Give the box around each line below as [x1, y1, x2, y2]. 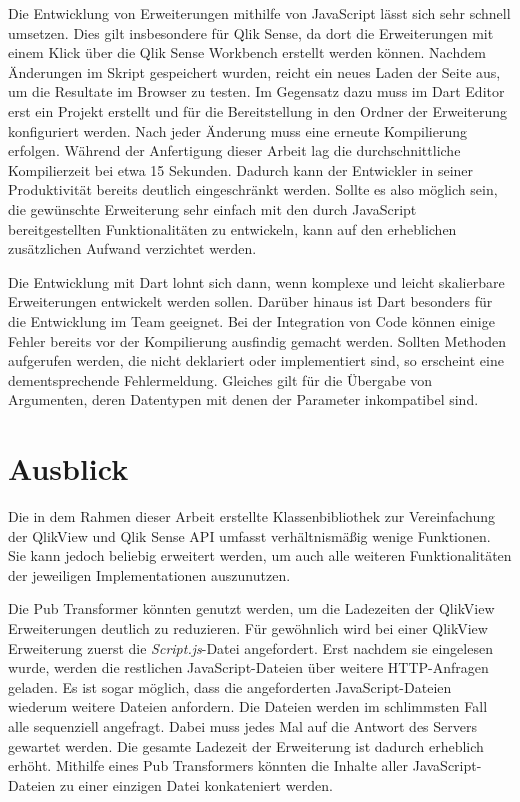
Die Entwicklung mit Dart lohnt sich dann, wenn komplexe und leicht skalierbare [8, 271, 505, 292]
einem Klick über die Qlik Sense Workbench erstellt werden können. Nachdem [8, 42, 486, 63]
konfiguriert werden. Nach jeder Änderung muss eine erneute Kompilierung [8, 120, 467, 141]
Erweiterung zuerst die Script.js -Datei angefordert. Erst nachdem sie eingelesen [8, 637, 493, 658]
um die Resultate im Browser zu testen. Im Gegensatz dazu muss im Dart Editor [8, 81, 505, 102]
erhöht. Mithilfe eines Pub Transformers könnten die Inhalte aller [8, 755, 409, 776]
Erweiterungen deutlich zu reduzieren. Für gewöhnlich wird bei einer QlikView [8, 617, 488, 638]
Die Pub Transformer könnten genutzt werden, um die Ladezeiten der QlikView [8, 598, 495, 619]
